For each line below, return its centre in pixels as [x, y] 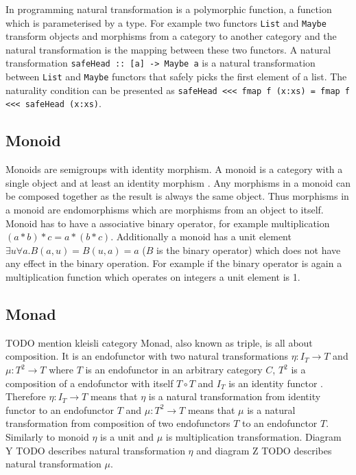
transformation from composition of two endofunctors [118, 423]
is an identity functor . [276, 383]
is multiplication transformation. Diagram [253, 436]
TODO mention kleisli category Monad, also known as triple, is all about [159, 342]
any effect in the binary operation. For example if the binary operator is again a [174, 263]
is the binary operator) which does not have [249, 250]
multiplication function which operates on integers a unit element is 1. [153, 277]
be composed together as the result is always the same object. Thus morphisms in [177, 196]
